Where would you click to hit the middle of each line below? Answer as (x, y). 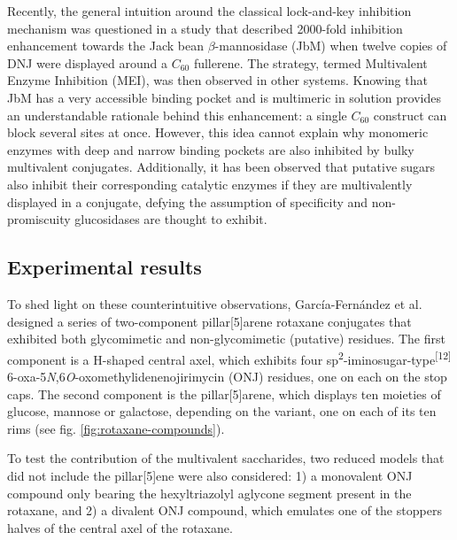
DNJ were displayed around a (87, 62)
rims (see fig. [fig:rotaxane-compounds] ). (116, 428)
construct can (410, 115)
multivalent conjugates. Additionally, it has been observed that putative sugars (221, 167)
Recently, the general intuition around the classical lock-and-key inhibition (209, 11)
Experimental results (105, 267)
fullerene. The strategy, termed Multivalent (310, 62)
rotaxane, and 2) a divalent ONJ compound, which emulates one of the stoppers (225, 510)
